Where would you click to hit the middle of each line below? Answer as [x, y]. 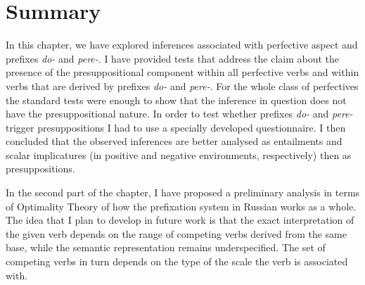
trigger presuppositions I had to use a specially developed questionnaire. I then [176, 127]
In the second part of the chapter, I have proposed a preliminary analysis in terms [183, 192]
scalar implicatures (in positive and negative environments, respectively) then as [179, 154]
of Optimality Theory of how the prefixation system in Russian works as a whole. [181, 206]
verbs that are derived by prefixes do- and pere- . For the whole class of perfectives [182, 85]
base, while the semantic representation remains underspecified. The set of [166, 247]
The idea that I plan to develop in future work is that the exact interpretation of [180, 220]
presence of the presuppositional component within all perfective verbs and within [182, 72]
